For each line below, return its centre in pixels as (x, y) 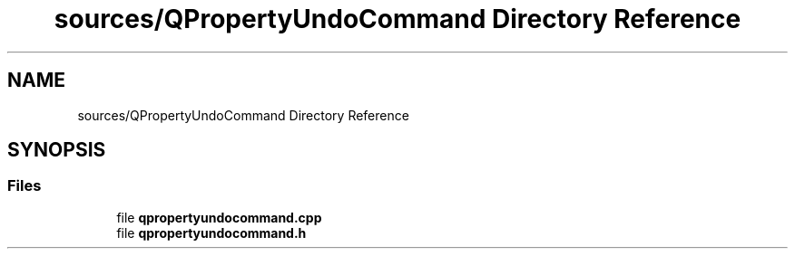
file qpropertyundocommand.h (211, 232)
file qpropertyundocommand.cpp (219, 217)
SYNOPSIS (57, 150)
